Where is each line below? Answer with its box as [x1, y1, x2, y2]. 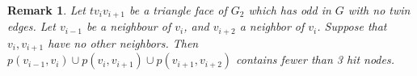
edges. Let [7, 18, 56, 35]
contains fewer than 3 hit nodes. [236, 51, 394, 68]
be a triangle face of [128, 2, 227, 18]
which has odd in [248, 2, 331, 18]
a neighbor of [239, 18, 305, 35]
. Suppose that [317, 18, 387, 35]
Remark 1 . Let [7, 2, 86, 18]
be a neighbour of [86, 18, 171, 35]
